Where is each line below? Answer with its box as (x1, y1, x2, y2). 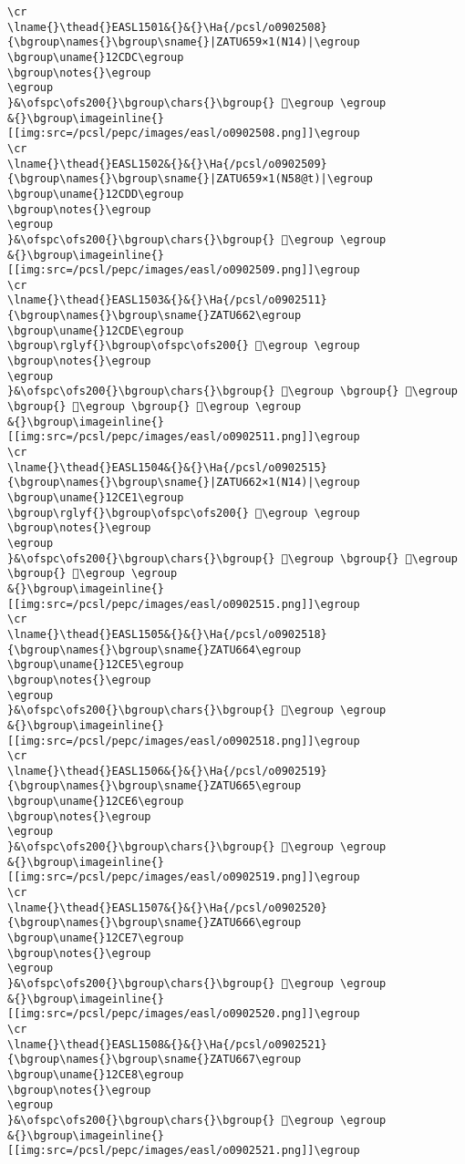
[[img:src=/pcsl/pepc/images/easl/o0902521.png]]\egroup (7, 1144, 360, 1158)
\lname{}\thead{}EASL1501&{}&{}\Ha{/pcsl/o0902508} (7, 20, 327, 34)
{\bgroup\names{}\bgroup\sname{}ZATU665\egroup (7, 779, 302, 793)
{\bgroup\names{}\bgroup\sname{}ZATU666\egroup (7, 916, 302, 930)
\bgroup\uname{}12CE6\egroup (7, 795, 184, 809)
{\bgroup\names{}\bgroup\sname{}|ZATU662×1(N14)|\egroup (7, 476, 360, 489)
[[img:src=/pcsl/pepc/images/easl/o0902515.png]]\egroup (7, 597, 360, 611)
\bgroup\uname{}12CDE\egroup (7, 324, 184, 337)
